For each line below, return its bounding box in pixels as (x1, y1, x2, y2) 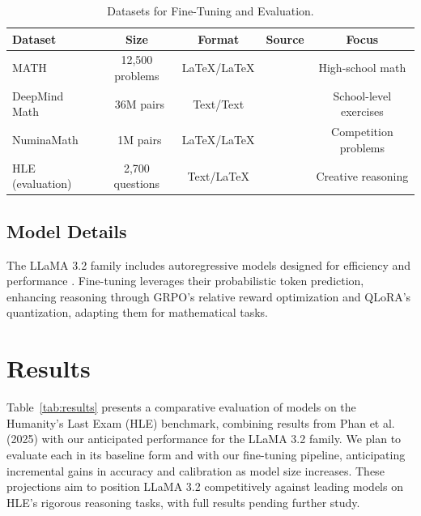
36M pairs (114, 95, 164, 112)
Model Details (6, 218, 127, 243)
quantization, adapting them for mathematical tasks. (6, 304, 268, 321)
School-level (333, 87, 392, 104)
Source (266, 30, 304, 47)
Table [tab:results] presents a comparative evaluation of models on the (6, 399, 356, 416)
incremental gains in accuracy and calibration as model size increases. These (6, 462, 385, 479)
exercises (341, 103, 384, 120)
